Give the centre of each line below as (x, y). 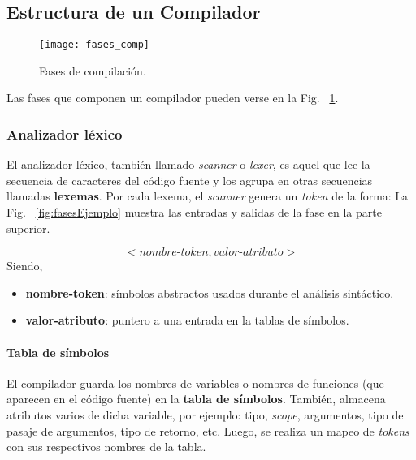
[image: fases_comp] (95, 45)
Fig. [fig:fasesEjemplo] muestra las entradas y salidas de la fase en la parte (194, 212)
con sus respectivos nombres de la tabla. (106, 447)
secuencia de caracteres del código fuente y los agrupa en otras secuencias (190, 180)
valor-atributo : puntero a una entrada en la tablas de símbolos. (187, 320)
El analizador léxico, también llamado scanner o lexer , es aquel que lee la (188, 164)
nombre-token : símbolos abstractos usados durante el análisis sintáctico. (210, 292)
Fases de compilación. (93, 70)
